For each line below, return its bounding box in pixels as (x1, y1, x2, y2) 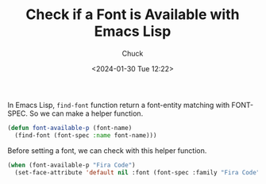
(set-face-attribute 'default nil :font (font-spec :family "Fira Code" (14, 168, 260, 176)
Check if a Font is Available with (25, 6, 240, 24)
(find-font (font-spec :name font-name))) (14, 131, 157, 140)
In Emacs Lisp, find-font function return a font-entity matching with (7, 100, 230, 109)
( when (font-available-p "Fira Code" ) (7, 161, 136, 169)
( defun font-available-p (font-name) (7, 124, 133, 132)
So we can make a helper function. (29, 109, 144, 118)
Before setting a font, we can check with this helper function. (7, 145, 207, 155)
